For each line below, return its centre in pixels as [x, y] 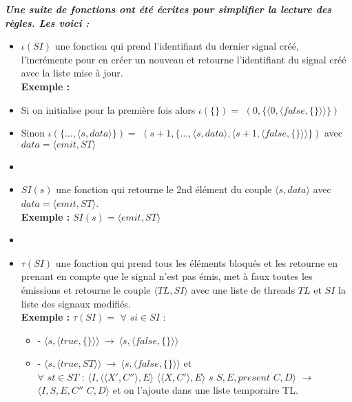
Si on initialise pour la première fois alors [108, 109]
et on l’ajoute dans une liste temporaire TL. [205, 390]
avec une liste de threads [243, 289]
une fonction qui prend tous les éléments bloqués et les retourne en [197, 262]
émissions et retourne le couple [86, 289]
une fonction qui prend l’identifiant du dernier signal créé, [177, 46]
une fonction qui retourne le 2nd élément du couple [164, 189]
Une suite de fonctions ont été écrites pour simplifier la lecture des [168, 9]
